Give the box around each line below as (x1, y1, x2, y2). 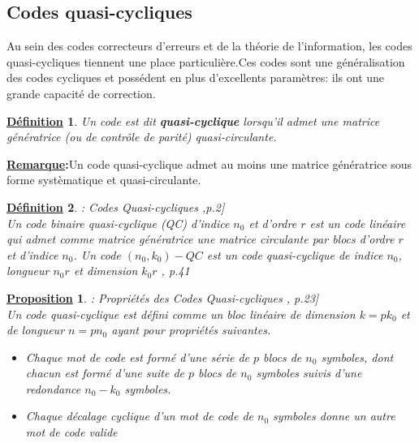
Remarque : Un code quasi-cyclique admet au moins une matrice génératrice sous (6, 155, 412, 172)
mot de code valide (25, 424, 118, 441)
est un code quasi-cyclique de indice (206, 246, 383, 263)
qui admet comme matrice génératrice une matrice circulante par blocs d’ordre (6, 230, 395, 247)
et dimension (73, 262, 138, 279)
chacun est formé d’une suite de (25, 364, 184, 381)
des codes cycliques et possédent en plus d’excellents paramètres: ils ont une (6, 69, 385, 86)
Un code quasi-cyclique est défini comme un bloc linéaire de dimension (6, 305, 356, 322)
